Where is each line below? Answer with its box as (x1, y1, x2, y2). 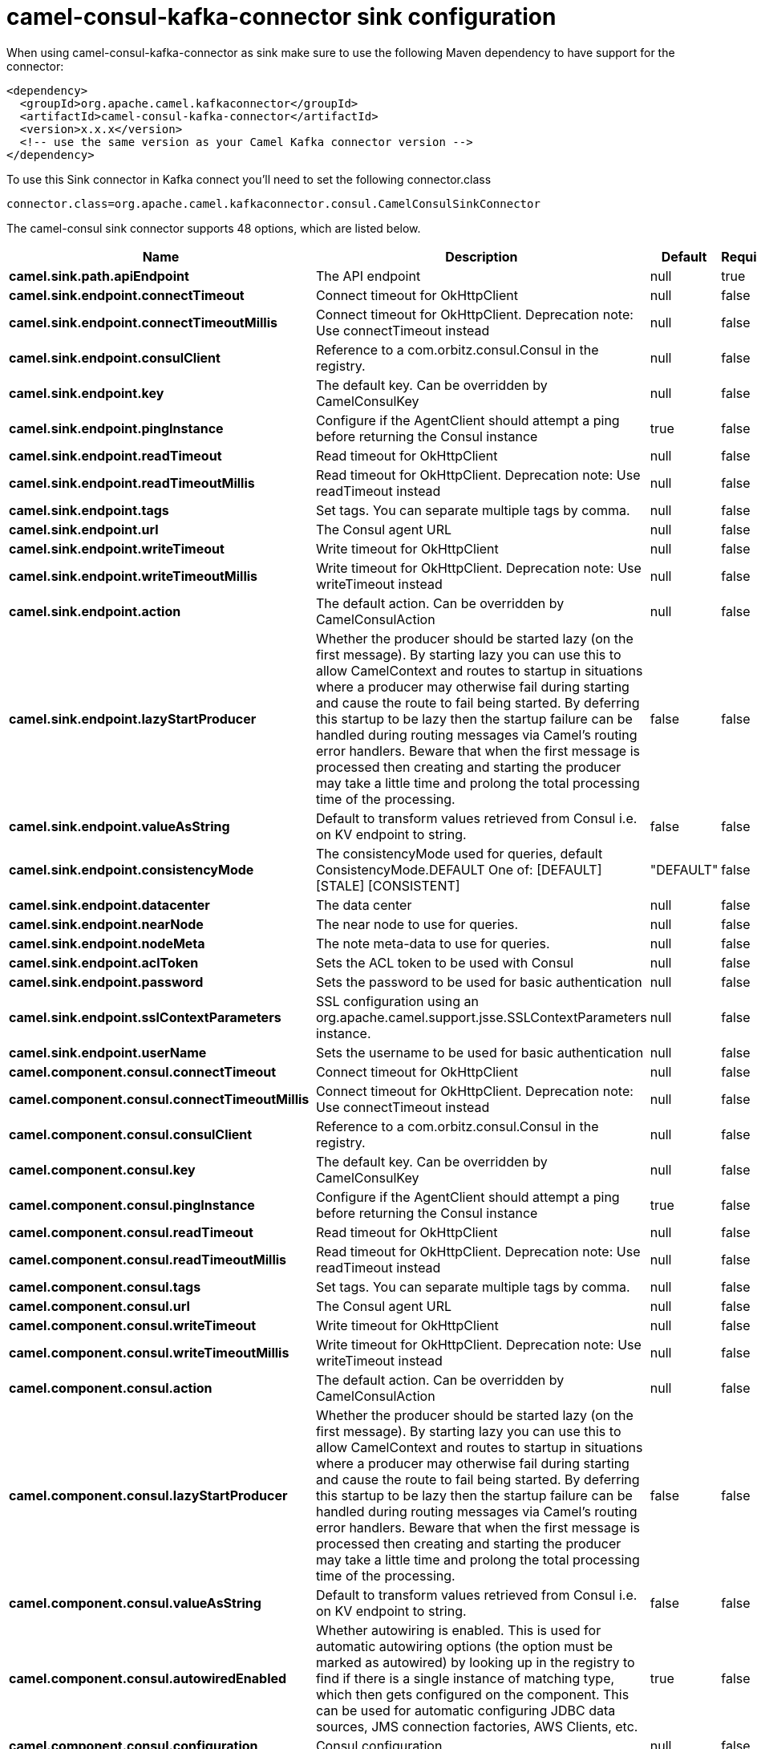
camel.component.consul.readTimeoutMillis (9, 1251, 287, 1268)
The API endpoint (315, 267, 421, 284)
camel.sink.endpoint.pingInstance (9, 420, 224, 436)
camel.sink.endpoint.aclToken (9, 954, 199, 971)
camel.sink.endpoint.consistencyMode (9, 861, 254, 878)
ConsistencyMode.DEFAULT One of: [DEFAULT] (315, 861, 602, 878)
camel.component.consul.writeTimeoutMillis (9, 1344, 289, 1361)
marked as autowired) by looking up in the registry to (315, 1654, 635, 1670)
